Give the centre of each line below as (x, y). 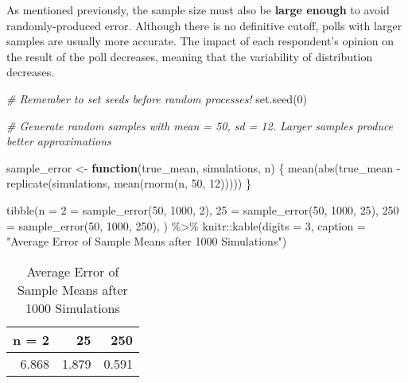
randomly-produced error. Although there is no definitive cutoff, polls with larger (204, 25)
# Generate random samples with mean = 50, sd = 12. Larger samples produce (200, 125)
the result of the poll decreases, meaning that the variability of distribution (190, 56)
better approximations (59, 141)
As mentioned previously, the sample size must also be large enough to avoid (198, 10)
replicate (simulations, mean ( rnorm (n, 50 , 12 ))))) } (129, 183)
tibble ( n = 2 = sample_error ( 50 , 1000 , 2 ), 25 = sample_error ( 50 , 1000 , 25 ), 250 (203, 209)
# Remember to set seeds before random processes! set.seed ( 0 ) (157, 98)
